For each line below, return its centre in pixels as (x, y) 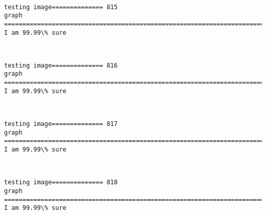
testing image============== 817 (61, 124)
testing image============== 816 (61, 65)
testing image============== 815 (61, 7)
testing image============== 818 (61, 182)
